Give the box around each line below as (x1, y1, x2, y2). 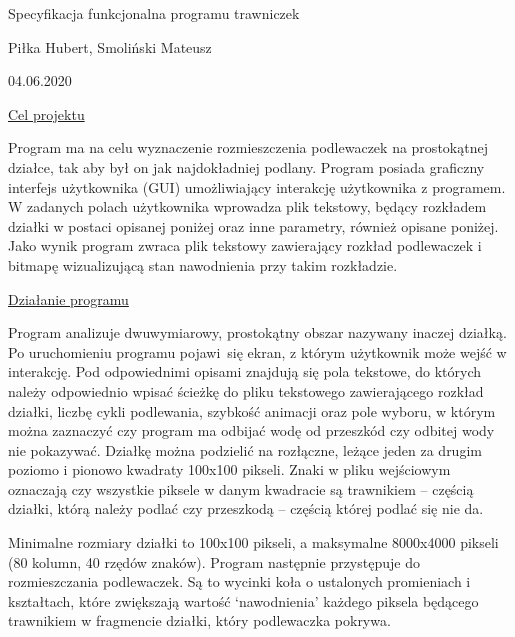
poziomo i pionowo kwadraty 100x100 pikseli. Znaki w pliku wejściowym (8, 459, 451, 480)
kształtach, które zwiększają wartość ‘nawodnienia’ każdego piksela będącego (8, 590, 479, 611)
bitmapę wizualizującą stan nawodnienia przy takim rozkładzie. (8, 254, 398, 275)
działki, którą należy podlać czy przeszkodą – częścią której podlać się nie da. (8, 498, 484, 519)
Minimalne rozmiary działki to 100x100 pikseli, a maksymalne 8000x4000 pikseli (8, 532, 499, 553)
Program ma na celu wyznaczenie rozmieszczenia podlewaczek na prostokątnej (8, 137, 488, 158)
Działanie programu (8, 288, 129, 309)
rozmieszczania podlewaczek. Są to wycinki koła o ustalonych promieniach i (8, 571, 471, 592)
